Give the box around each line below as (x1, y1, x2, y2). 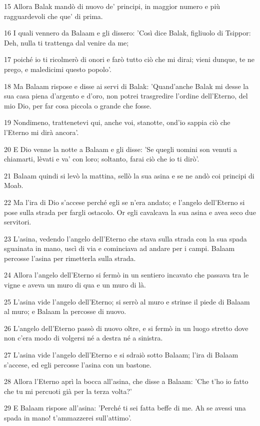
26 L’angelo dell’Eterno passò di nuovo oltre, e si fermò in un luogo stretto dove (4, 322, 248, 333)
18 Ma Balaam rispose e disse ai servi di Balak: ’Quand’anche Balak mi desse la (4, 80, 249, 91)
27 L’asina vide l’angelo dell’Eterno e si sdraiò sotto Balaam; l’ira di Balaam (4, 349, 238, 360)
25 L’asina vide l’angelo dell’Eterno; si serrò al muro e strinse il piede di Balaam (4, 296, 250, 306)
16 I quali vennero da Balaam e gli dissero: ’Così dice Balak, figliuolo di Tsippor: (4, 27, 251, 38)
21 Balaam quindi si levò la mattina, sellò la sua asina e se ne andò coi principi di (4, 170, 254, 180)
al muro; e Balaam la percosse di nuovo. (4, 306, 126, 316)
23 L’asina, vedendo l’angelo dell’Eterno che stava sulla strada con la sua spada (4, 233, 247, 243)
